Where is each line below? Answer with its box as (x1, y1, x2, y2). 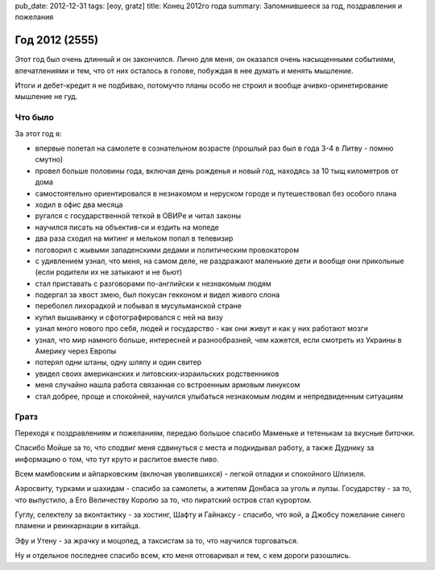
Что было (14, 112, 54, 123)
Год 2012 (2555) (14, 33, 99, 47)
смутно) (35, 155, 64, 164)
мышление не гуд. (14, 92, 78, 101)
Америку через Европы (35, 346, 117, 356)
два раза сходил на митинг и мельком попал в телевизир (35, 233, 234, 243)
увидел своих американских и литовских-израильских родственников (35, 369, 280, 378)
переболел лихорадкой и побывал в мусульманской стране (35, 301, 242, 311)
